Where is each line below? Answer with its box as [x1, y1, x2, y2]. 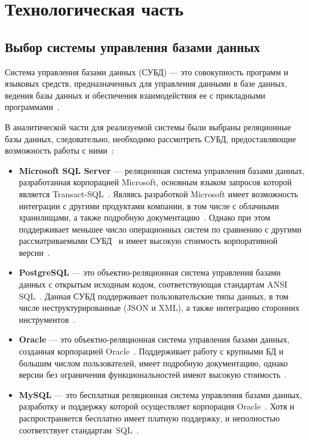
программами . [5, 100, 60, 113]
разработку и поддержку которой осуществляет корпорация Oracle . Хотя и [19, 400, 295, 412]
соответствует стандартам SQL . [19, 423, 139, 436]
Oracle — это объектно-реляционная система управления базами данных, [19, 333, 290, 346]
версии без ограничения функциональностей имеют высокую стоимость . [19, 368, 287, 381]
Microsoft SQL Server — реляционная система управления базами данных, [19, 164, 305, 176]
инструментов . [19, 313, 75, 325]
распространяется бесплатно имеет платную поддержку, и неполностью [19, 412, 280, 424]
